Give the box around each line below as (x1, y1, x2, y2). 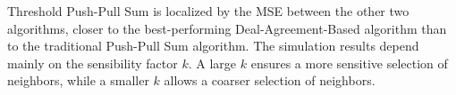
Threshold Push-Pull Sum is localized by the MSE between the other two (7, 2, 410, 20)
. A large (188, 53, 237, 72)
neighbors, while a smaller (7, 71, 149, 90)
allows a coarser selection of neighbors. (164, 71, 376, 90)
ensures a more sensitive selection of (250, 53, 448, 72)
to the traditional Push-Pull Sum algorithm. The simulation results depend (7, 36, 419, 55)
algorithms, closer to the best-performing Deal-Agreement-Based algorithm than (7, 19, 447, 37)
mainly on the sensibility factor (7, 53, 178, 72)
